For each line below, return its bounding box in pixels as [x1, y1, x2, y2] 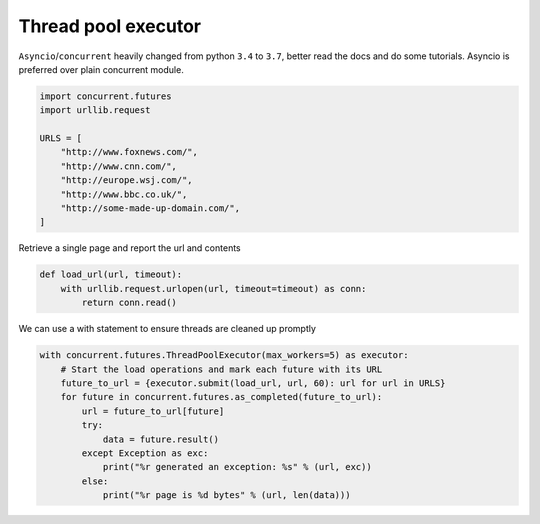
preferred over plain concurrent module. [18, 63, 184, 75]
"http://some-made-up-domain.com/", [60, 203, 240, 214]
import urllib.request [39, 105, 151, 116]
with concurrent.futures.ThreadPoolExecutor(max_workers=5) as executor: [39, 350, 409, 361]
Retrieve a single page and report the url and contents [18, 242, 241, 254]
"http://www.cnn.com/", [60, 160, 177, 172]
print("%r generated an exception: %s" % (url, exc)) [102, 461, 372, 473]
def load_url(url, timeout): [39, 269, 183, 280]
